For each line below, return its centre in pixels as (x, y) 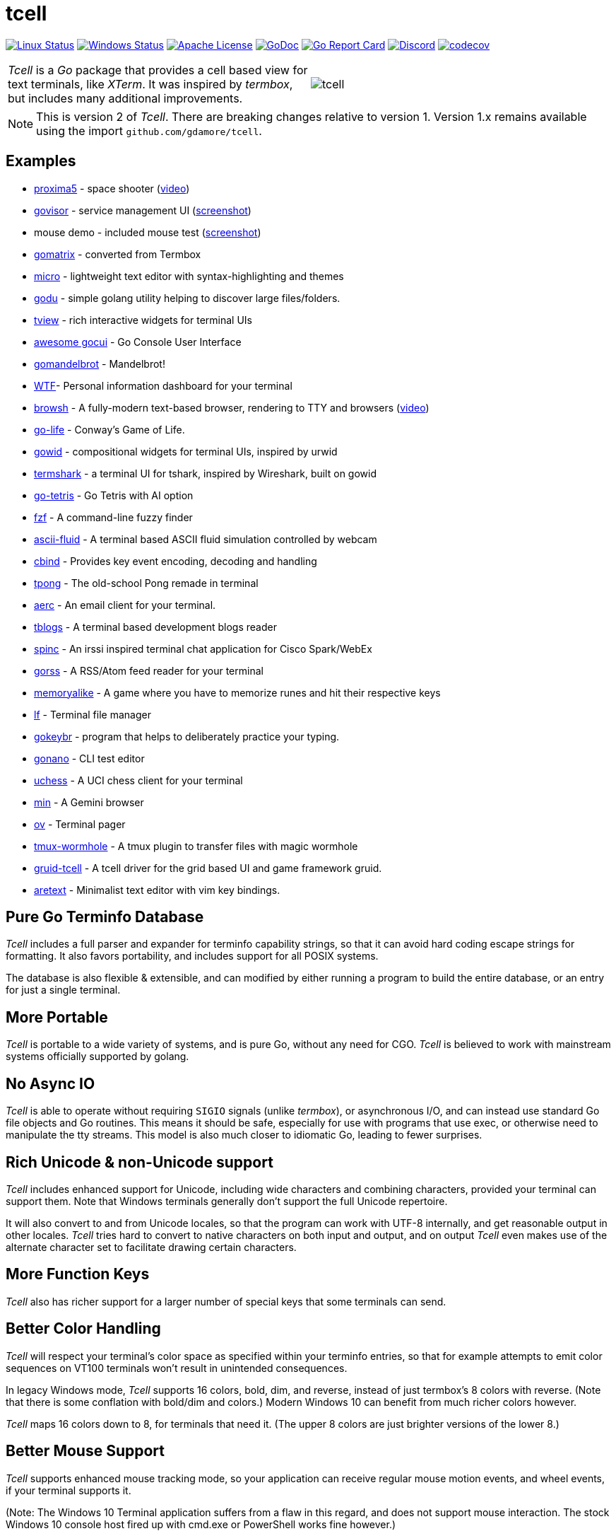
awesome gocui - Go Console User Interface (138, 342)
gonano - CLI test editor (89, 758)
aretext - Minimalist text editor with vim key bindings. (157, 890)
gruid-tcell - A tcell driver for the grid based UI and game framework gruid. (208, 868)
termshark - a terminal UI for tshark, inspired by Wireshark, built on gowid (205, 473)
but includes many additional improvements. (125, 98)
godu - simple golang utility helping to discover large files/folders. (187, 298)
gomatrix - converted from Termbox (118, 254)
